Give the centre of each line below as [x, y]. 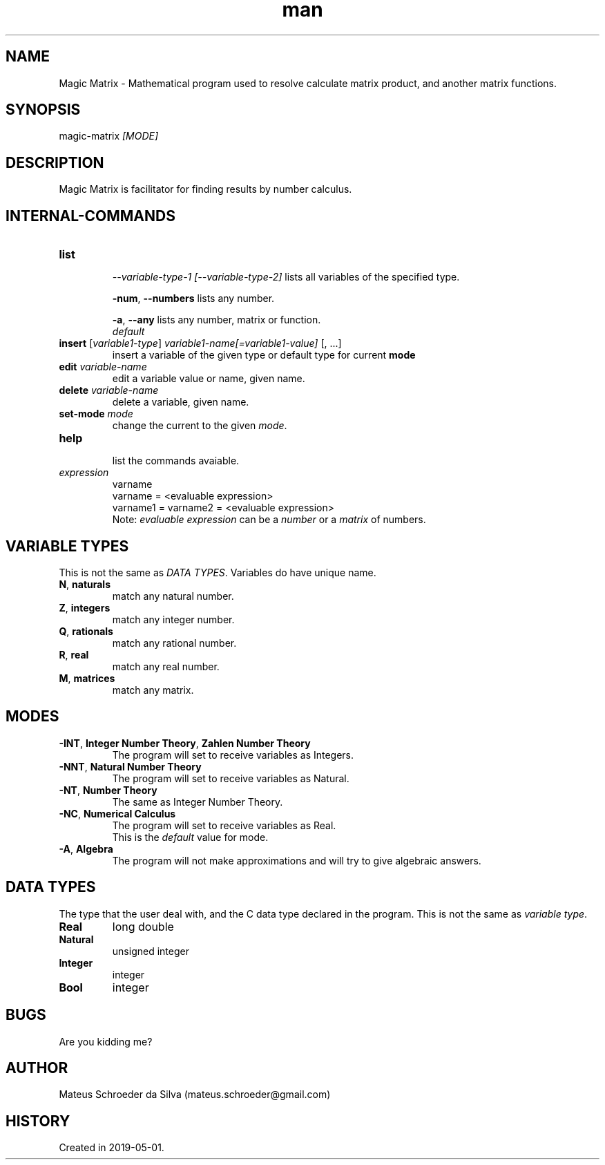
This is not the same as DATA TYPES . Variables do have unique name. [218, 572]
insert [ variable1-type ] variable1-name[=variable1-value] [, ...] [200, 343]
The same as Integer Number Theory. [198, 802]
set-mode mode [96, 414]
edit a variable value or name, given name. [209, 379]
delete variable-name [109, 390]
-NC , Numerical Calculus [117, 813]
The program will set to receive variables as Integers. [233, 755]
